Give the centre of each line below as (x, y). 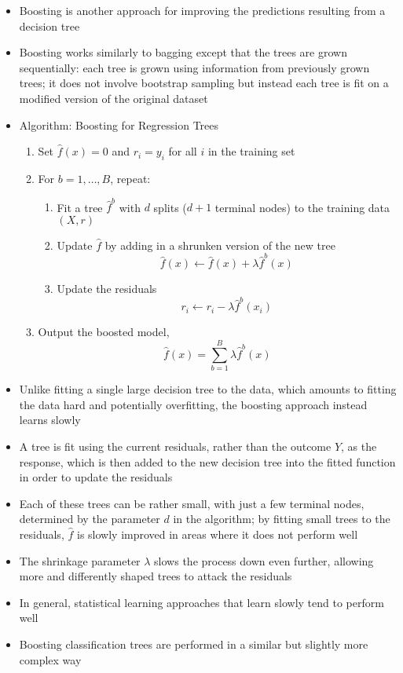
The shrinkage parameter (80, 560)
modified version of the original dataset (114, 98)
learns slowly (50, 420)
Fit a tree (80, 207)
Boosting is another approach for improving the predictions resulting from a (202, 10)
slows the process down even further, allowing (264, 560)
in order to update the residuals (96, 477)
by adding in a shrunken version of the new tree (220, 245)
